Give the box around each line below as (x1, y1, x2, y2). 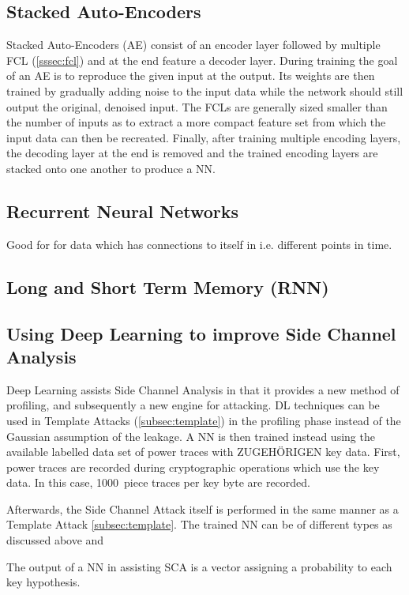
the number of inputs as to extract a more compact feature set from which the (6, 114, 386, 130)
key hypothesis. (6, 574, 81, 590)
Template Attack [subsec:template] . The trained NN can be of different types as (6, 516, 392, 533)
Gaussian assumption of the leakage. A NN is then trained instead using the (6, 427, 375, 444)
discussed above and (6, 532, 104, 548)
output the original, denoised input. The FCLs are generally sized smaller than (6, 98, 388, 115)
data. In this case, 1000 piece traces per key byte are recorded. (6, 474, 310, 491)
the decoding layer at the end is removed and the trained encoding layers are (6, 145, 378, 161)
